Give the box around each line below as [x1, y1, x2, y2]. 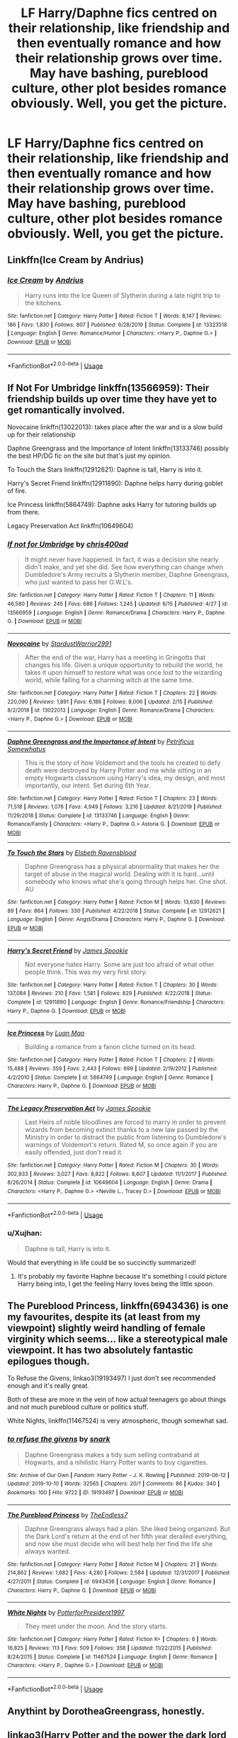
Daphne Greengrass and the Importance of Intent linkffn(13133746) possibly [7, 444, 229, 452]
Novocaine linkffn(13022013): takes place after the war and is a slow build [7, 422, 223, 431]
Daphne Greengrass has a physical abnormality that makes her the [24, 863, 220, 871]
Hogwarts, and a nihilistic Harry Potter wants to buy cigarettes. [24, 1458, 208, 1467]
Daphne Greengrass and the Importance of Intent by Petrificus [7, 737, 195, 746]
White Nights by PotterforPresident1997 [7, 1608, 125, 1617]
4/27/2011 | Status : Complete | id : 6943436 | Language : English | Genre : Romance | [7, 1578, 216, 1585]
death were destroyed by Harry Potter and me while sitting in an [24, 766, 212, 774]
